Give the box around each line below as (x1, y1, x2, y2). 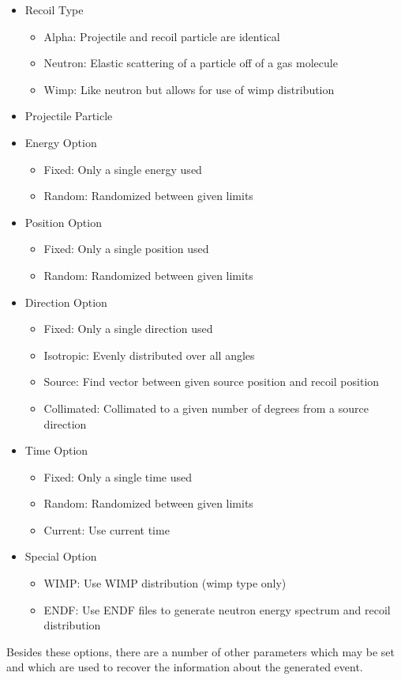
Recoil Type (24, 2, 84, 17)
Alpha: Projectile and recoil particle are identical (43, 28, 280, 44)
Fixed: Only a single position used (43, 240, 209, 257)
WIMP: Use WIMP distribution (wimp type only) (43, 575, 287, 591)
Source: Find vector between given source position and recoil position (43, 373, 380, 390)
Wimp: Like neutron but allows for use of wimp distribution (43, 81, 335, 97)
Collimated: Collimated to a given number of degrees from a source (43, 399, 369, 416)
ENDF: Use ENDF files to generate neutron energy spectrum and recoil (43, 601, 391, 618)
